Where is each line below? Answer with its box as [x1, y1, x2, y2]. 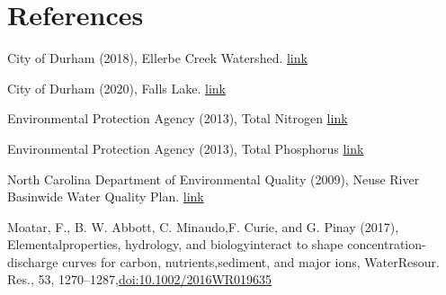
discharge [7, 252, 58, 271]
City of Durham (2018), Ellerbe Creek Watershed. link [7, 49, 308, 67]
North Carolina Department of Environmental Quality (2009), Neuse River [7, 169, 420, 188]
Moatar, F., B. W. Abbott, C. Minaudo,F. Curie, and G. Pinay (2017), [7, 217, 399, 236]
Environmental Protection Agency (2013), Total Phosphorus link [7, 139, 364, 157]
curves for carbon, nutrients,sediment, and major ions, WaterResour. [62, 252, 440, 271]
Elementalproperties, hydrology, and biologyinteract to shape [7, 235, 343, 254]
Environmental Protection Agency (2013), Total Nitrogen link [7, 109, 348, 128]
